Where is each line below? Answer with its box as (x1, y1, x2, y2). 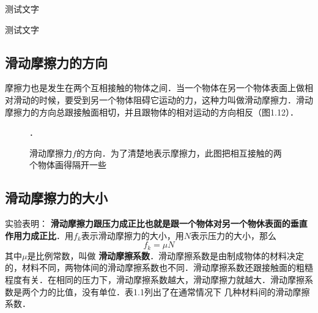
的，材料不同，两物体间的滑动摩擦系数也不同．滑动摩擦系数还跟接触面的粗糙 (5, 261, 313, 274)
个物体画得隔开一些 (29, 158, 106, 171)
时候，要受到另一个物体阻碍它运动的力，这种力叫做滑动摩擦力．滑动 (39, 93, 313, 106)
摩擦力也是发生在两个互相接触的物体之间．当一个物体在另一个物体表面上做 (5, 81, 305, 94)
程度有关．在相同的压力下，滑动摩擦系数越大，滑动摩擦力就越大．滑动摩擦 (5, 273, 305, 285)
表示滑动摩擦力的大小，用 (81, 229, 184, 241)
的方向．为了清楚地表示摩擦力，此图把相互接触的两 (76, 146, 282, 159)
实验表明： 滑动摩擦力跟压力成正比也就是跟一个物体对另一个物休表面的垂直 (5, 217, 308, 230)
